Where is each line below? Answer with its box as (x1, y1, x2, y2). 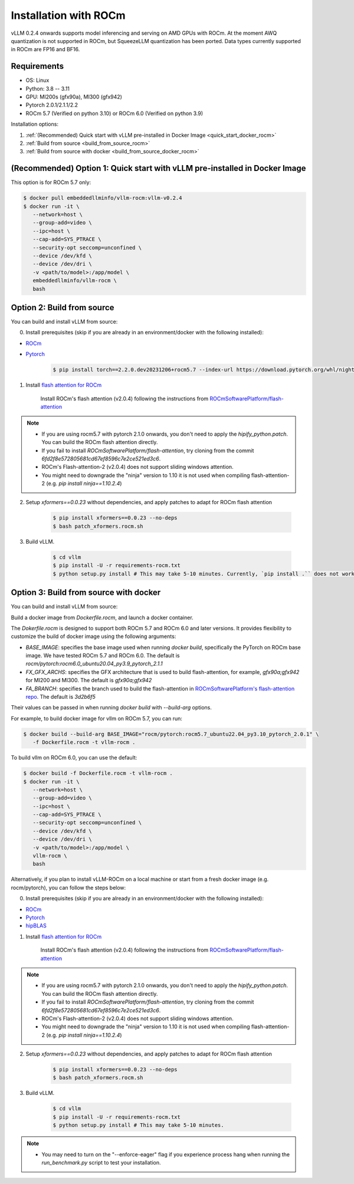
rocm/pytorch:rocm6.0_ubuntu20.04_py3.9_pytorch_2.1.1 (25, 660, 163, 667)
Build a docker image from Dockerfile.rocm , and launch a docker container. (11, 614, 194, 621)
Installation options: (11, 121, 59, 128)
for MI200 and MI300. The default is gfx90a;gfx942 (25, 677, 152, 684)
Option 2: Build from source (11, 302, 114, 313)
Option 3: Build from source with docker (11, 587, 161, 598)
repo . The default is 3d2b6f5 (25, 693, 96, 700)
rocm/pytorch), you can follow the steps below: (11, 884, 126, 891)
